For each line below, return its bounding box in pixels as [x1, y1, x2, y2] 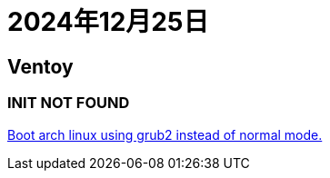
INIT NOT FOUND [7, 94, 130, 113]
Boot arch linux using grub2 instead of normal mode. [7, 126, 323, 143]
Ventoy [7, 54, 74, 78]
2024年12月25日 [7, 6, 209, 37]
